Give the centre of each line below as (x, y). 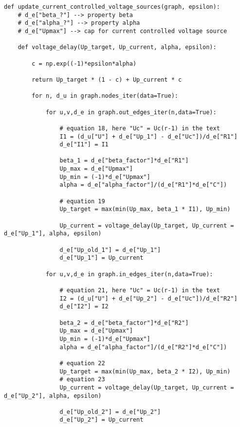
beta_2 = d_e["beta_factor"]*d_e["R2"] (124, 323)
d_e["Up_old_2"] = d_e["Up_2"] (110, 412)
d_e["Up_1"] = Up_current (102, 258)
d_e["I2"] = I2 (84, 307)
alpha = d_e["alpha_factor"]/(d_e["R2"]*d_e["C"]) (143, 347)
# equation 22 (82, 363)
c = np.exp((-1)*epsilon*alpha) (84, 63)
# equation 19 (82, 201)
